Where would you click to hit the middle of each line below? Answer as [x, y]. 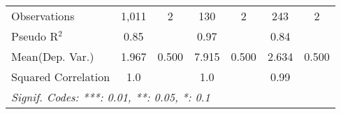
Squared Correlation [61, 77]
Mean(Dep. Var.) [53, 56]
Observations [43, 16]
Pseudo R [35, 36]
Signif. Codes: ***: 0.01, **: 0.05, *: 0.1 [111, 97]
